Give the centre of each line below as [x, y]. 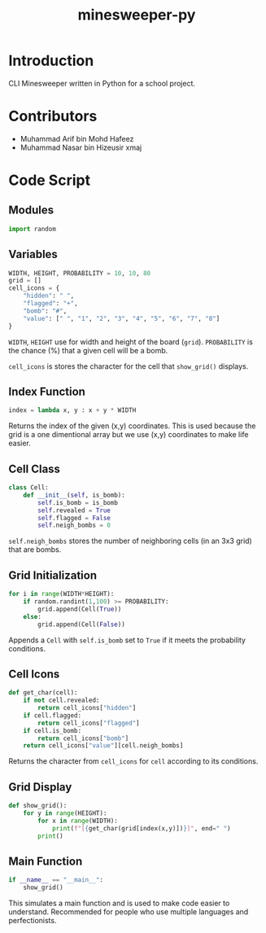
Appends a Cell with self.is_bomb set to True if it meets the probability [127, 640]
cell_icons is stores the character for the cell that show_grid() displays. [129, 366]
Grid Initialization [53, 575]
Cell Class [35, 469]
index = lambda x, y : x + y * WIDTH [72, 410]
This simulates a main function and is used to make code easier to [119, 903]
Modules [31, 210]
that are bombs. [35, 550]
